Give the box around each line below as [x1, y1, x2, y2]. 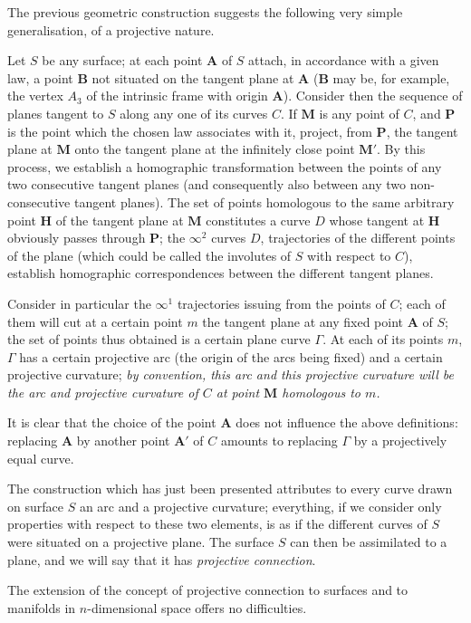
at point [216, 382, 260, 401]
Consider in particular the [7, 293, 151, 312]
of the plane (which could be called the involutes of [7, 245, 292, 264]
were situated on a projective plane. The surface [7, 532, 274, 551]
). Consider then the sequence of [283, 86, 463, 105]
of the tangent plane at [55, 210, 184, 229]
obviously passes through [7, 228, 146, 247]
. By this [377, 139, 426, 158]
